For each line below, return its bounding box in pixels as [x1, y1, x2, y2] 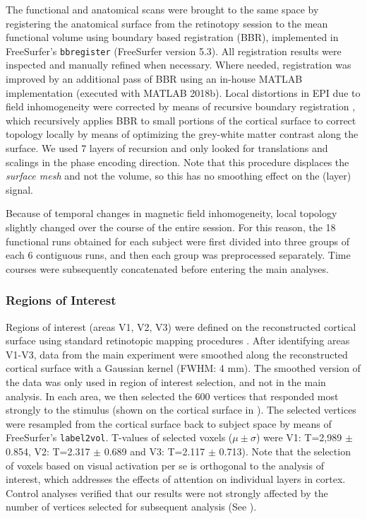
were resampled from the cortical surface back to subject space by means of [6, 416, 332, 431]
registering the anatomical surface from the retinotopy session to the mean [6, 16, 328, 30]
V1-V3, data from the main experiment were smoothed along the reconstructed [6, 346, 348, 361]
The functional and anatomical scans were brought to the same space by [6, 2, 319, 16]
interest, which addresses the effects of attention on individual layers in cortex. [6, 472, 346, 486]
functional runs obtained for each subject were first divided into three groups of [6, 233, 350, 248]
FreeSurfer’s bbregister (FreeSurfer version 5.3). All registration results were [6, 43, 342, 58]
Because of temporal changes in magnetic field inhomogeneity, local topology [6, 206, 337, 221]
